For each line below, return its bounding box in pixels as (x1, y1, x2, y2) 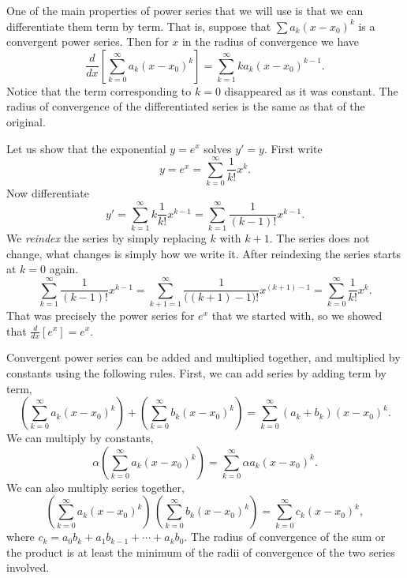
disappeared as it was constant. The (224, 82, 398, 99)
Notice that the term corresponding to (6, 82, 192, 99)
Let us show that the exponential (6, 140, 166, 156)
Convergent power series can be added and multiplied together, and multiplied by (6, 349, 401, 366)
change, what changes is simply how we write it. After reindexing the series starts (6, 245, 401, 261)
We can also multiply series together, (6, 479, 185, 495)
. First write (263, 140, 323, 156)
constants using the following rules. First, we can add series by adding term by (6, 364, 386, 381)
